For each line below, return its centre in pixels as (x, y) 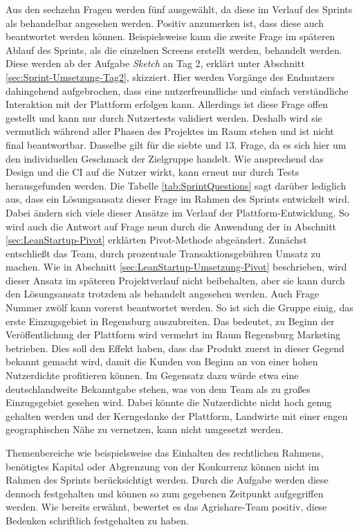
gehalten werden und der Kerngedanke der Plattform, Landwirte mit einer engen (177, 415)
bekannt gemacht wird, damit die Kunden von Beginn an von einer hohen (162, 361)
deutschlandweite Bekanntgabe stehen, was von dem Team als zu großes (158, 388)
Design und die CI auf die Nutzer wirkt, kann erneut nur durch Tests (153, 172)
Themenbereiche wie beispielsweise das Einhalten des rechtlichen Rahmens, (165, 452)
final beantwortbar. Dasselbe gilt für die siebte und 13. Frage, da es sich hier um (176, 144)
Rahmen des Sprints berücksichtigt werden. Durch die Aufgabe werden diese (167, 480)
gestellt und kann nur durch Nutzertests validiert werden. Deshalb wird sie (164, 117)
